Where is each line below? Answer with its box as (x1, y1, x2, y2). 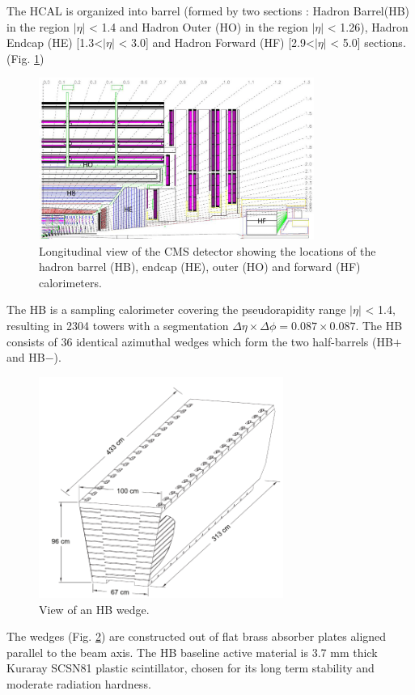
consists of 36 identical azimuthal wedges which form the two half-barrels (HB (6, 333, 393, 350)
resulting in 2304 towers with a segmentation (6, 316, 229, 333)
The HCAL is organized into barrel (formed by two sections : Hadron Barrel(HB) (6, 2, 410, 19)
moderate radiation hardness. (6, 676, 151, 693)
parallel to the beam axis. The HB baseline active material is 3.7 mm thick (6, 643, 378, 660)
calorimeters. (39, 273, 102, 290)
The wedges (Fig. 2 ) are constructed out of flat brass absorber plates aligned (6, 628, 387, 645)
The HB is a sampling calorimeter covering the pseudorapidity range (6, 301, 346, 318)
